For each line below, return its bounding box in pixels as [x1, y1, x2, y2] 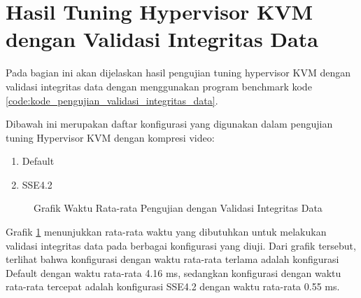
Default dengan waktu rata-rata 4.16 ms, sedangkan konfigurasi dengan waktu [6, 265, 341, 280]
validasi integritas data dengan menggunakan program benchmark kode [6, 79, 312, 93]
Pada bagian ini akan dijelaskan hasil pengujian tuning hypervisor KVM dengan [6, 65, 351, 80]
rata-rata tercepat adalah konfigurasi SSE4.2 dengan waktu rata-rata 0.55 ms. [6, 279, 340, 294]
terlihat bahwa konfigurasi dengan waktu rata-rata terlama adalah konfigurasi [6, 252, 339, 266]
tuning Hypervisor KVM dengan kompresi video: [6, 130, 215, 144]
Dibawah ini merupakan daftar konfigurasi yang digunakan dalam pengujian [6, 116, 333, 131]
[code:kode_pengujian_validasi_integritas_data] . [6, 93, 218, 107]
